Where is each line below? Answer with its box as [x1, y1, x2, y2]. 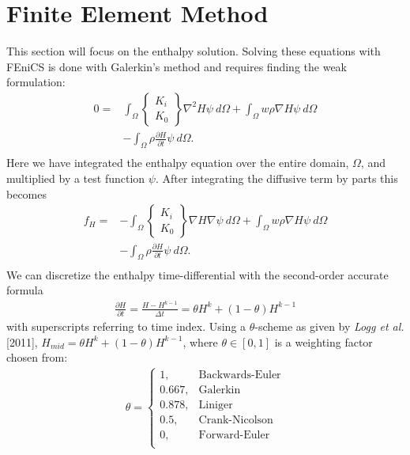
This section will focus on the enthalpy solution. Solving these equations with [6, 43, 381, 59]
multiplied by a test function [6, 169, 145, 186]
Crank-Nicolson [198, 415, 273, 427]
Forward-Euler [198, 430, 270, 442]
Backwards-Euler [198, 370, 281, 381]
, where [182, 333, 218, 350]
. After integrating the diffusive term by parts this [155, 169, 398, 186]
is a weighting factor [274, 333, 373, 350]
